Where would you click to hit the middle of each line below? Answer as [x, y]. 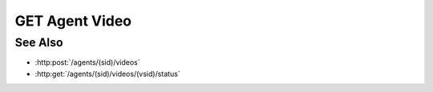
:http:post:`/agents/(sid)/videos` [87, 62]
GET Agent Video [73, 21]
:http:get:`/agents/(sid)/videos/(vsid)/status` [107, 74]
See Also [39, 42]
